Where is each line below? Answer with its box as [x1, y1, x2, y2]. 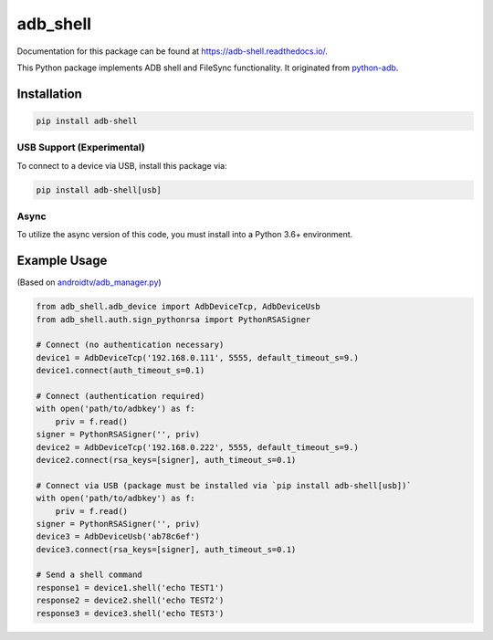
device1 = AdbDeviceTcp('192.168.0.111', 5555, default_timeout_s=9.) [36, 352, 360, 362]
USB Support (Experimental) [16, 142, 145, 154]
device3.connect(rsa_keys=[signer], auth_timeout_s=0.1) [36, 544, 297, 554]
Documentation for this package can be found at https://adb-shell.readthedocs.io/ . [16, 46, 329, 57]
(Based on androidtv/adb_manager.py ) [16, 277, 162, 288]
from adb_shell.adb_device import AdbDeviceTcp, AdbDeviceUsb [36, 301, 320, 312]
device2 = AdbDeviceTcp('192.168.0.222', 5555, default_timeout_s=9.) [36, 442, 360, 452]
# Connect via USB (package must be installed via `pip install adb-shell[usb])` [36, 480, 413, 490]
